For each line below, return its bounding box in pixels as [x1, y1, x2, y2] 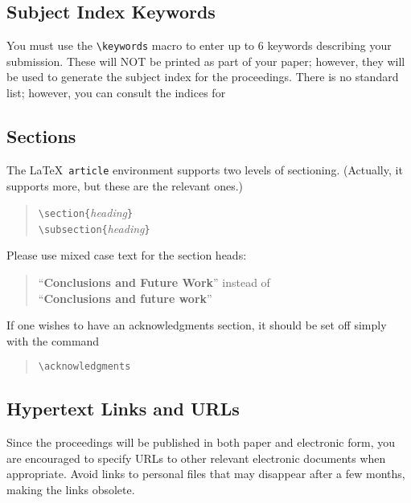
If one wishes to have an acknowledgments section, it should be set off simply [6, 317, 387, 333]
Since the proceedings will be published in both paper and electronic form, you [6, 434, 395, 451]
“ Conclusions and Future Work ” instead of [38, 274, 270, 290]
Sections [6, 124, 76, 149]
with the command [6, 332, 100, 349]
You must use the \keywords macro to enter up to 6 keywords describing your [6, 37, 392, 54]
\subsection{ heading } [38, 219, 150, 236]
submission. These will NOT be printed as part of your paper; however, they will [6, 52, 405, 69]
